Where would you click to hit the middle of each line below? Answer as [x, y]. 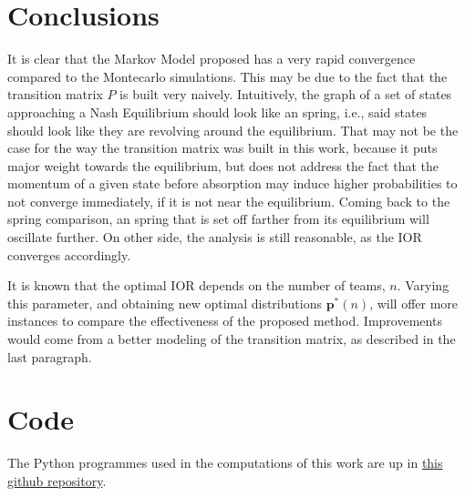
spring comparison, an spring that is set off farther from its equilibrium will [218, 219]
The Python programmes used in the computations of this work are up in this [225, 463]
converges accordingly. [69, 254]
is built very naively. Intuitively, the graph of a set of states [286, 94]
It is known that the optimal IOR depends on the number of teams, [196, 285]
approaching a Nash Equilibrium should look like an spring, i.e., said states [217, 111]
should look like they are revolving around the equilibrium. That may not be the [233, 130]
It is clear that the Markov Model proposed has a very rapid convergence [212, 59]
